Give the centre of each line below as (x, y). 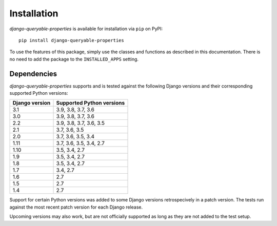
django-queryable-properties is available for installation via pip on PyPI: (86, 29)
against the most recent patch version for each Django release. (76, 207)
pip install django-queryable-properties (71, 40)
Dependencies (33, 74)
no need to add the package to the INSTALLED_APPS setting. (74, 59)
